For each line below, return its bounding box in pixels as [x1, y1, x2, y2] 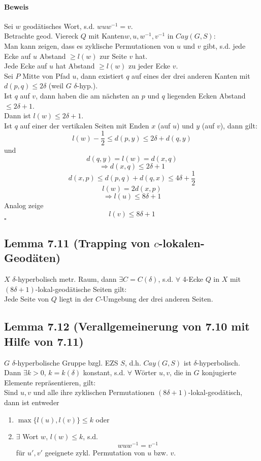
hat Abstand [55, 60, 95, 71]
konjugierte [202, 367, 237, 378]
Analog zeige [4, 200, 44, 211]
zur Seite [100, 50, 127, 61]
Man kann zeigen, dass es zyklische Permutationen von [4, 40, 175, 51]
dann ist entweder [4, 397, 59, 407]
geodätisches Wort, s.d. [23, 20, 95, 31]
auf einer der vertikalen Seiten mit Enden [20, 120, 149, 130]
